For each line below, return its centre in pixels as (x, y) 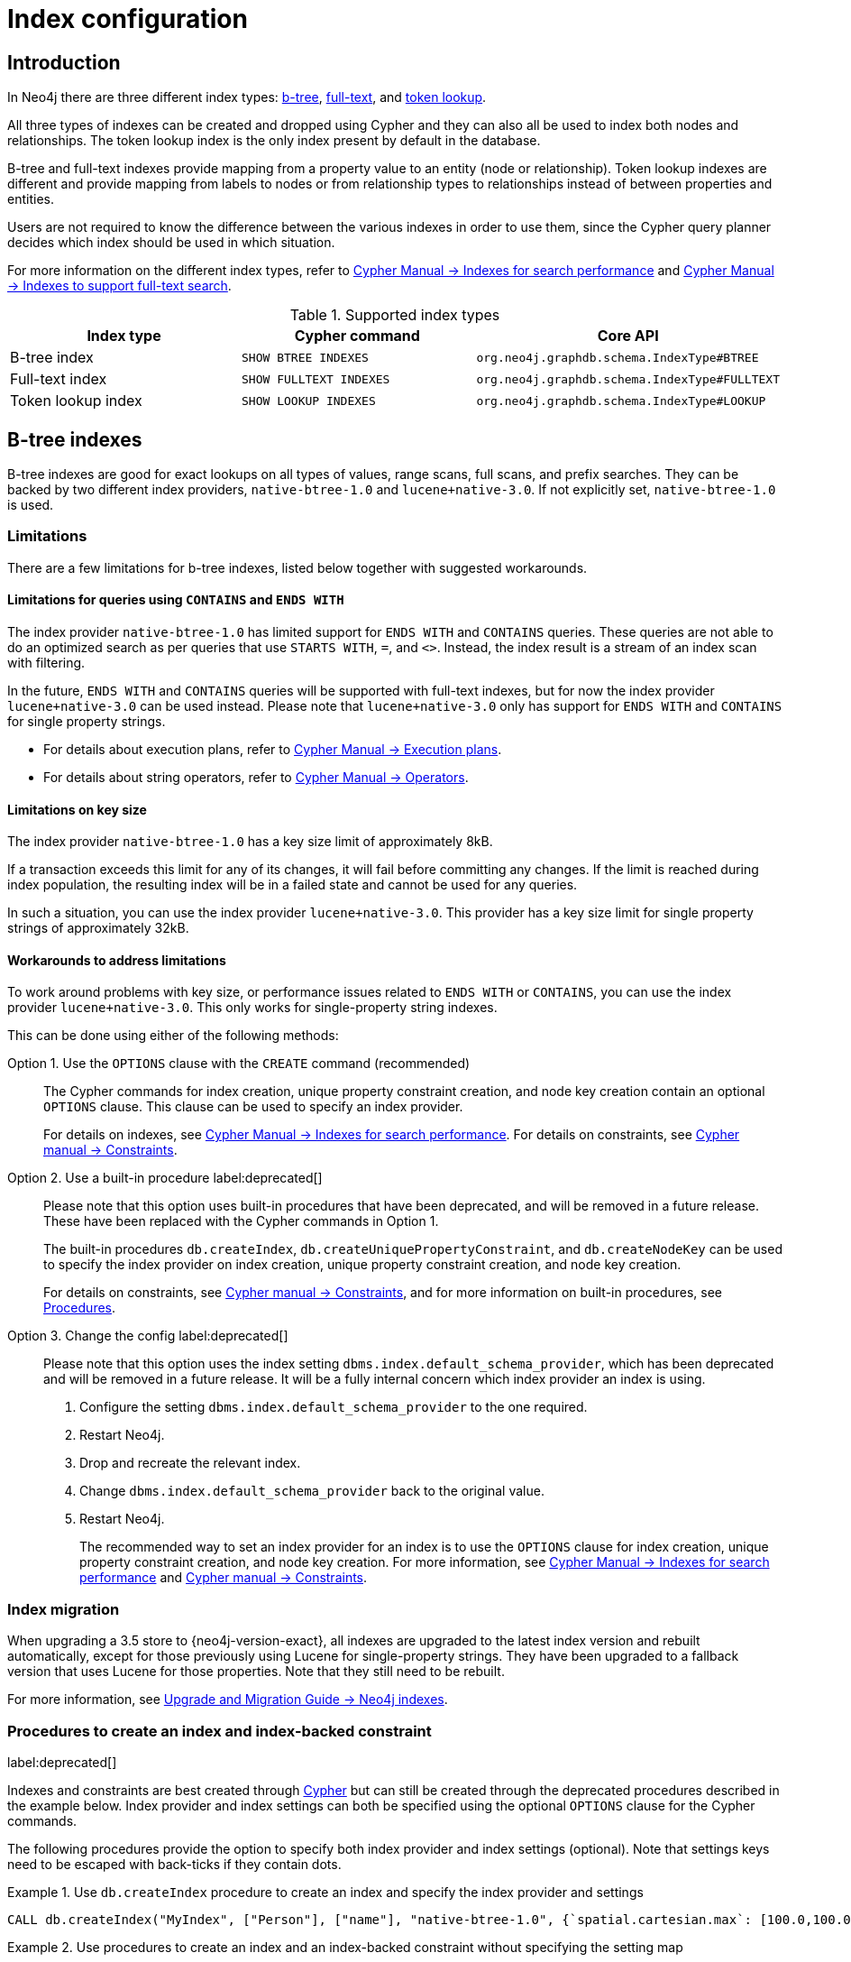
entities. (31, 199)
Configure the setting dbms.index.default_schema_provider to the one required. (334, 1407)
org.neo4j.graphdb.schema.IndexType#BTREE (618, 357)
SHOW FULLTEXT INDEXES (316, 379)
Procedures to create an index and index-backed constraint (220, 1731)
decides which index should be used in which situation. (171, 243)
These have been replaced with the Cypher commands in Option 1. (241, 1221)
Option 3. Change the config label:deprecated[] (148, 1336)
